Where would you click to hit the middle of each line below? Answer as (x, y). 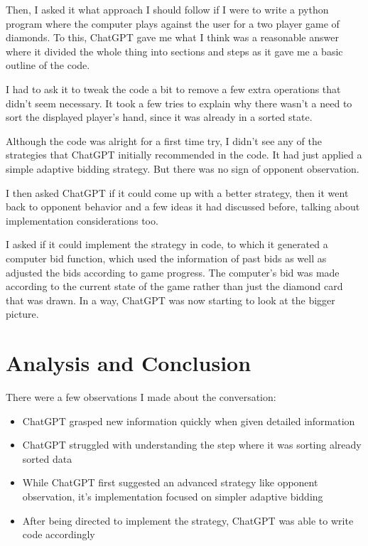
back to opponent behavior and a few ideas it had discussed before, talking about (183, 207)
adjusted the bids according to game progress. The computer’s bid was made (173, 272)
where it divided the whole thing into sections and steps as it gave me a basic (174, 51)
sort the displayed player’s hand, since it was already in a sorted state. (159, 117)
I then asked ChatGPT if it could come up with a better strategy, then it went (177, 192)
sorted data (47, 458)
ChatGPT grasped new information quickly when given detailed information (189, 421)
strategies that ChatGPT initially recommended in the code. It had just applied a (184, 155)
